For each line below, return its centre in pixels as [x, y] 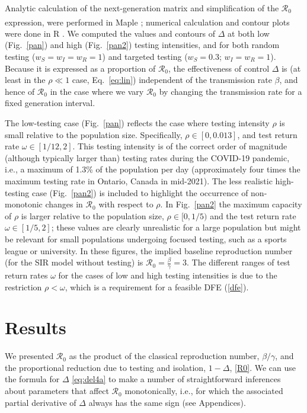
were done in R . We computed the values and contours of [110, 33]
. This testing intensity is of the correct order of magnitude [180, 146]
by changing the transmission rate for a [231, 91]
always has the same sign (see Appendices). [167, 402]
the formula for [32, 379]
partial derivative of [41, 402]
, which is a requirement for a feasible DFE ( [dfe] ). [157, 286]
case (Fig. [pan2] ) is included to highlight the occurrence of [140, 192]
